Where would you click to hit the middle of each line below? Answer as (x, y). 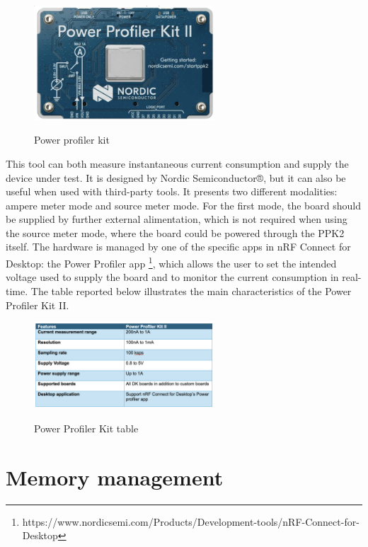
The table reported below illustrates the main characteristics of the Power (191, 290)
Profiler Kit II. (38, 305)
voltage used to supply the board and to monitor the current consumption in (172, 277)
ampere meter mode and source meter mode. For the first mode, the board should (183, 205)
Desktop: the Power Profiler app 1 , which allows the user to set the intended (171, 262)
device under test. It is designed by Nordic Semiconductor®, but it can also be (176, 177)
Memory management (115, 477)
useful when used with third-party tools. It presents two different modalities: (172, 191)
